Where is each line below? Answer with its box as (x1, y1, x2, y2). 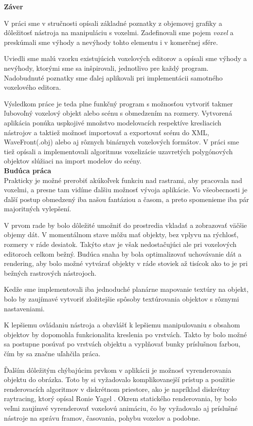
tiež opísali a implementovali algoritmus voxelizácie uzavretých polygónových (4, 146, 233, 156)
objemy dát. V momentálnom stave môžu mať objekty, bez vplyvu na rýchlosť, (4, 229, 239, 240)
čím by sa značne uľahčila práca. (4, 348, 101, 358)
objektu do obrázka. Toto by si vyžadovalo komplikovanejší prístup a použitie (4, 374, 235, 385)
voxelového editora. (4, 82, 61, 92)
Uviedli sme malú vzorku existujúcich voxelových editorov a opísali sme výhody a (4, 53, 247, 63)
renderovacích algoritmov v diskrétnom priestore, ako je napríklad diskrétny (4, 384, 230, 394)
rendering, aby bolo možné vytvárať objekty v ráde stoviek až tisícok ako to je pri (4, 258, 248, 268)
